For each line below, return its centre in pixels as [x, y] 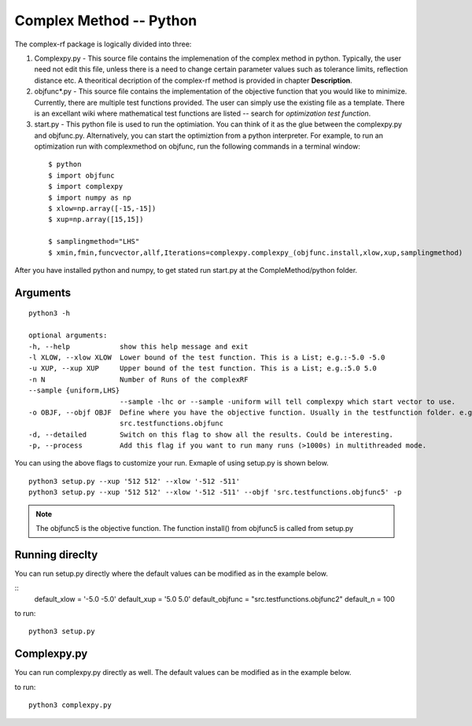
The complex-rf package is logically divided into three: [103, 44]
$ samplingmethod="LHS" [94, 241]
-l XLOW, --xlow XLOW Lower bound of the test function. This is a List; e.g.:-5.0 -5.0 [207, 357]
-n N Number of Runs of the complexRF [138, 379]
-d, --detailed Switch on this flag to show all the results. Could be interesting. [211, 434]
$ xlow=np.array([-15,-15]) [102, 209]
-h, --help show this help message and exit [138, 346]
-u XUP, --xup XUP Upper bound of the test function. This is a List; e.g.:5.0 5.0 [203, 369]
